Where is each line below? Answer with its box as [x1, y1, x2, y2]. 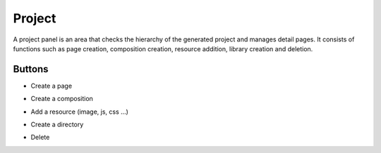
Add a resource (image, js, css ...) [30, 107, 128, 116]
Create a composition [30, 95, 93, 103]
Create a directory [30, 120, 84, 129]
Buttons [13, 63, 49, 75]
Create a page [30, 81, 73, 90]
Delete [30, 133, 50, 142]
